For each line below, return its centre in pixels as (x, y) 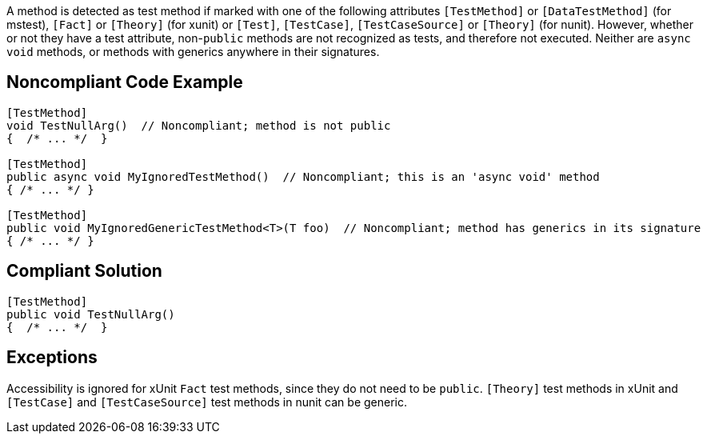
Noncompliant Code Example (125, 82)
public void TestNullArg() (91, 314)
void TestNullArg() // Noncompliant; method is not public (199, 125)
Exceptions (52, 358)
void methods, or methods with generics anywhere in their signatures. (193, 52)
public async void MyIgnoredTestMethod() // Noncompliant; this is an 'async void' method (303, 176)
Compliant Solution (84, 271)
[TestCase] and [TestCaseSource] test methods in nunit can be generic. (207, 402)
